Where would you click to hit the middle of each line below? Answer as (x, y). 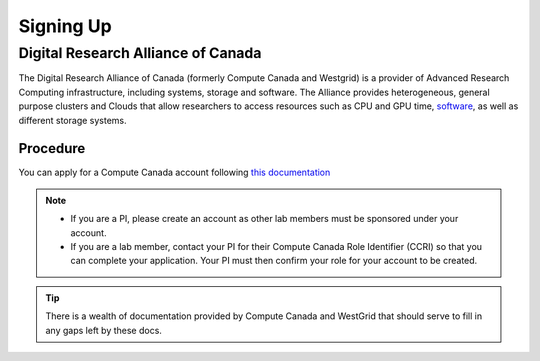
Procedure (52, 148)
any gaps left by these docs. (103, 330)
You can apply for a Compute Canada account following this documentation (174, 172)
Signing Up (65, 26)
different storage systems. (72, 120)
